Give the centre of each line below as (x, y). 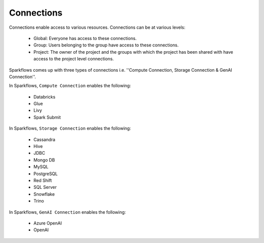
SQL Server (45, 187)
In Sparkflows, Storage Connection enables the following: (70, 128)
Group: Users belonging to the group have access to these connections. (106, 45)
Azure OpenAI (48, 223)
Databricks (44, 97)
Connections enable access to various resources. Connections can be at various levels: (97, 27)
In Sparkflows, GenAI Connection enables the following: (67, 212)
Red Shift (43, 180)
